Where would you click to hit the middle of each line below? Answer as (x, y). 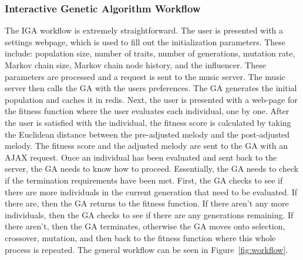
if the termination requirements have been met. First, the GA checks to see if (144, 180)
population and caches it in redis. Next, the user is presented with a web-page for (151, 99)
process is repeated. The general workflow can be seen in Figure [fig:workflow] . (147, 249)
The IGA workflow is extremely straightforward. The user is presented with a (144, 30)
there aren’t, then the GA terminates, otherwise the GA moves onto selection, (145, 226)
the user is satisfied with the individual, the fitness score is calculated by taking (148, 122)
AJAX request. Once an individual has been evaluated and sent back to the (141, 157)
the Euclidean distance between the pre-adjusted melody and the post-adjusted (147, 134)
